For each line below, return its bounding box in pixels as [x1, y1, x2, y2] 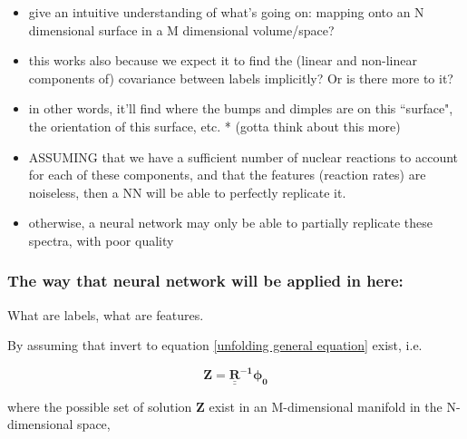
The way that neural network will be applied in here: [7, 269, 404, 292]
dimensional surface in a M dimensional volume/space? [28, 20, 335, 39]
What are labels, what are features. [7, 305, 204, 324]
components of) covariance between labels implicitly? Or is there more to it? [28, 68, 453, 87]
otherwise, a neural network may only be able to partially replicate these [28, 213, 433, 232]
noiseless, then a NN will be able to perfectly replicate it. [28, 182, 346, 201]
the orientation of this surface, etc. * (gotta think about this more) [28, 116, 401, 135]
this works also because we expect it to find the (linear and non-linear [28, 51, 417, 70]
